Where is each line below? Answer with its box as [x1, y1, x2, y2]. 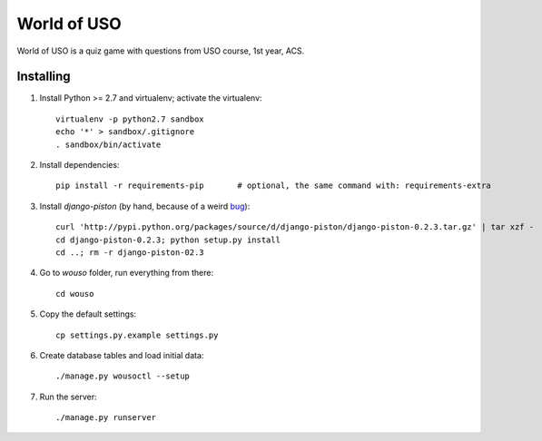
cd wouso [55, 289, 94, 299]
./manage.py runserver [55, 413, 157, 423]
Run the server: [39, 391, 97, 402]
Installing [16, 69, 72, 84]
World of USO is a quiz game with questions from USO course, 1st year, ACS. [16, 45, 305, 56]
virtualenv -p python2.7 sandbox [55, 113, 204, 124]
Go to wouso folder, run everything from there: [39, 268, 213, 279]
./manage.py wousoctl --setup [55, 371, 191, 381]
